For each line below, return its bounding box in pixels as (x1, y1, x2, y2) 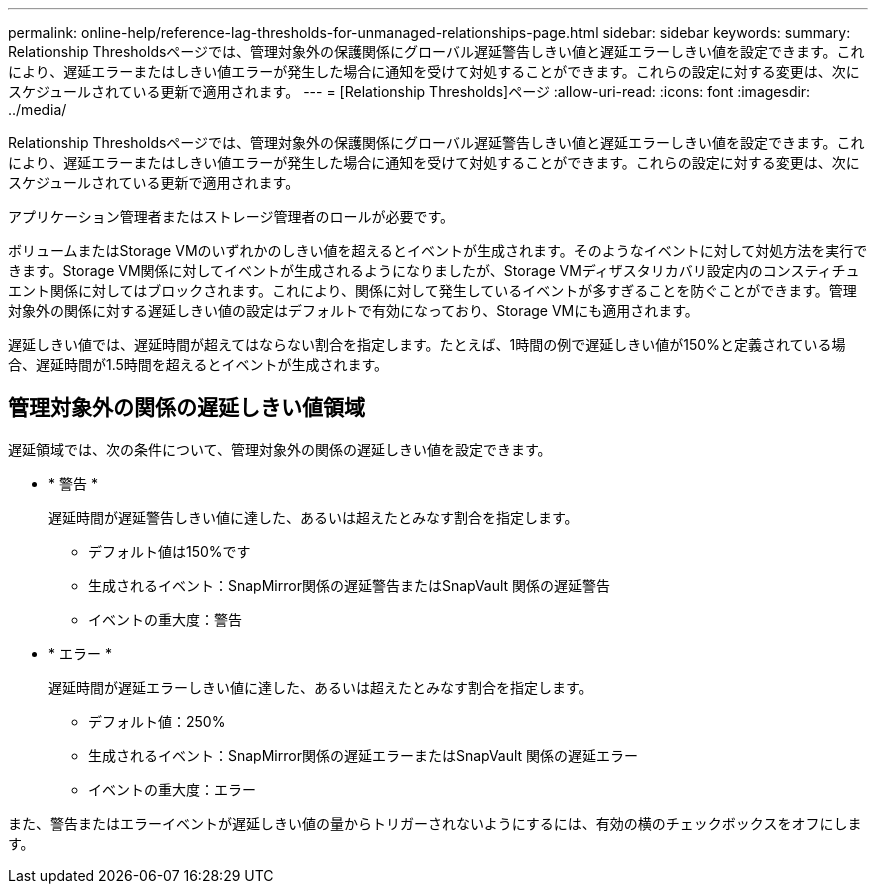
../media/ (8, 101, 67, 118)
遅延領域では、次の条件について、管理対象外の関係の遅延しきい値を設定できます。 (8, 440, 552, 458)
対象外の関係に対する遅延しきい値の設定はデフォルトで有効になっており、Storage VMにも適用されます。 (8, 302, 699, 319)
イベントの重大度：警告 (88, 610, 242, 628)
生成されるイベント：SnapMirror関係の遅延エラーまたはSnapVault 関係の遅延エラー (88, 746, 639, 764)
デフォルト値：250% (88, 712, 226, 730)
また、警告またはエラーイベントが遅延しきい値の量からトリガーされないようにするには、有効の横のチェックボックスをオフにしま (8, 814, 862, 832)
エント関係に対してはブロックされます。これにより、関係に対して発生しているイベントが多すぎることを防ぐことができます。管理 (8, 282, 857, 299)
